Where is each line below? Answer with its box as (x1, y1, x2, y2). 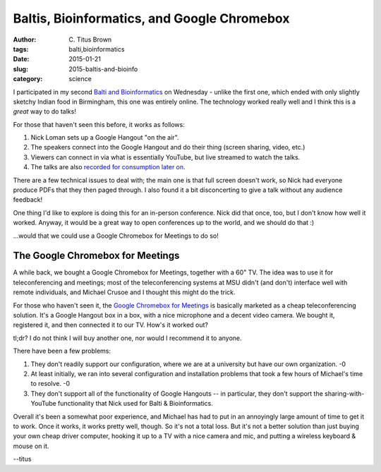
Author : (13, 35, 37, 44)
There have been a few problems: (13, 346, 111, 356)
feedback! (13, 195, 42, 204)
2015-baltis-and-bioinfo (68, 64, 138, 73)
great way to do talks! (13, 107, 77, 116)
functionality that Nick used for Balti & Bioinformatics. (57, 399, 213, 408)
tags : (13, 44, 29, 53)
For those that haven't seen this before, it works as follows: (13, 120, 185, 128)
